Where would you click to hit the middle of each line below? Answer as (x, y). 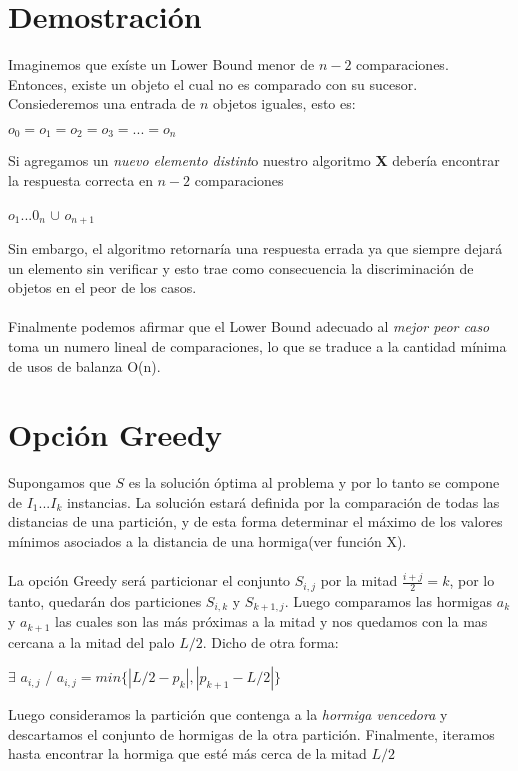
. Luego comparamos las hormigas (388, 600)
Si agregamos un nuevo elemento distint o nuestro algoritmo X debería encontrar (254, 160)
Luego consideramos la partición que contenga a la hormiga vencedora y (228, 714)
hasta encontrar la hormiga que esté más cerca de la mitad (187, 753)
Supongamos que (59, 482)
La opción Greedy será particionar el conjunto (149, 580)
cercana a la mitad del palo (91, 641)
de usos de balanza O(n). (84, 365)
